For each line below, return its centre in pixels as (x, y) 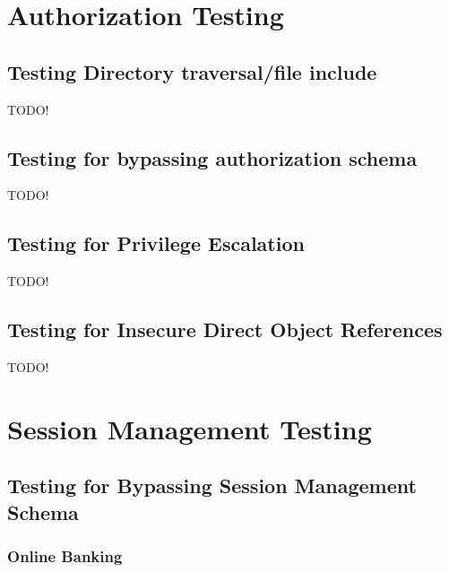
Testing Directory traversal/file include (192, 71)
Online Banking (65, 556)
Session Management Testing (190, 428)
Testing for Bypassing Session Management (212, 485)
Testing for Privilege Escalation (156, 243)
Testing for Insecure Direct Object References (225, 329)
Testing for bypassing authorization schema (212, 157)
